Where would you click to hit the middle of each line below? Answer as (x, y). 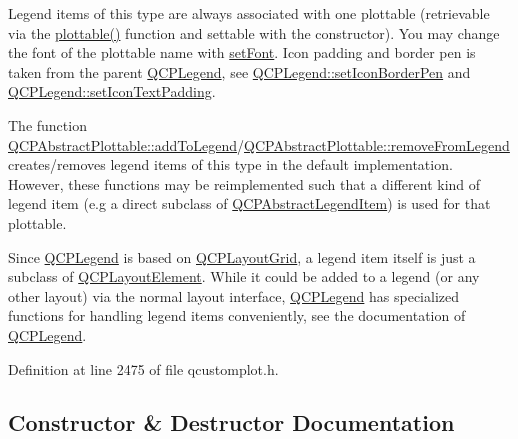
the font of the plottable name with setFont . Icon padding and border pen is (242, 52)
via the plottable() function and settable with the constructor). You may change (254, 32)
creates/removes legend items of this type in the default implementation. (230, 164)
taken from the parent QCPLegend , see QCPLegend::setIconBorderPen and (239, 71)
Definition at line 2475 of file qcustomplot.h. (143, 368)
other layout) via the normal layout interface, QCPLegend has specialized (234, 295)
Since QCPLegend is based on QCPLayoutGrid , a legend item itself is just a (242, 256)
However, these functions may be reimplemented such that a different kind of (244, 183)
